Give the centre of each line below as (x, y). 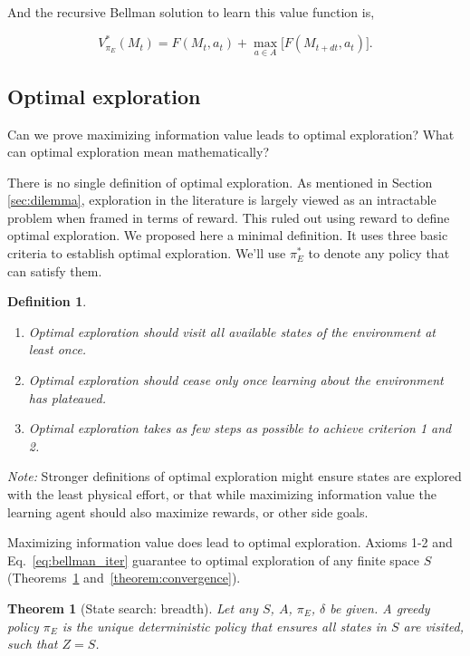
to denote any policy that (379, 253)
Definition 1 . (47, 301)
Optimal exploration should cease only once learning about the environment (236, 380)
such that (33, 644)
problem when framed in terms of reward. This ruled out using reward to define (229, 217)
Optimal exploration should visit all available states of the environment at (232, 331)
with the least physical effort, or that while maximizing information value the (222, 494)
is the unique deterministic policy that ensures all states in (224, 626)
